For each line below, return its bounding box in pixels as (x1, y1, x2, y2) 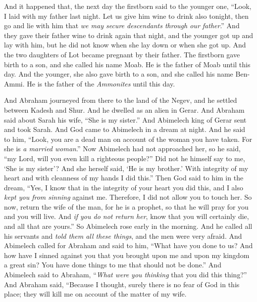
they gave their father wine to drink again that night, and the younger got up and (4, 30, 254, 40)
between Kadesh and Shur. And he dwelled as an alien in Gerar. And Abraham (4, 104, 245, 115)
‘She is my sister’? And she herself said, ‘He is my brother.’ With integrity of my (4, 163, 249, 173)
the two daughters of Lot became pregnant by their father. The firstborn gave (4, 49, 240, 59)
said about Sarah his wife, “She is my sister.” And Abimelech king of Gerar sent (4, 114, 247, 125)
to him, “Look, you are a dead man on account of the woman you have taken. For (4, 133, 252, 144)
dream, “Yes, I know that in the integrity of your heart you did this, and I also (4, 182, 244, 192)
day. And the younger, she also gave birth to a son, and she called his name (4, 69, 233, 79)
